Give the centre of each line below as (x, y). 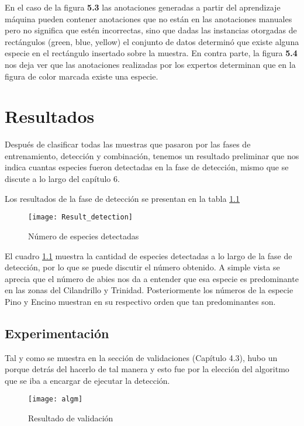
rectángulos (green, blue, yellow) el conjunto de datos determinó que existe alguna (152, 41)
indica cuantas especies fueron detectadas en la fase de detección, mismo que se (147, 167)
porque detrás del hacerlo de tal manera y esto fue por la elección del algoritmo (147, 369)
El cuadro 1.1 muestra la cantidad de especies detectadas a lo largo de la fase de (148, 255)
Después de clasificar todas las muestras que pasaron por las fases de (128, 144)
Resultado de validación (71, 418)
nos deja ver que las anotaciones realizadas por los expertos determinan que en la (150, 64)
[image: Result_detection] (80, 217)
